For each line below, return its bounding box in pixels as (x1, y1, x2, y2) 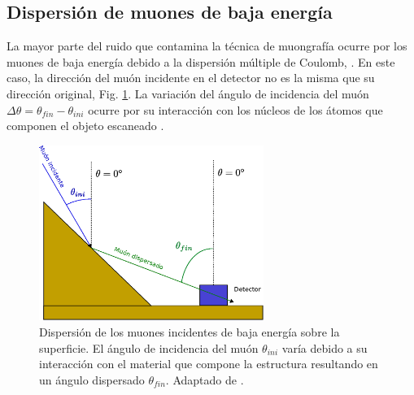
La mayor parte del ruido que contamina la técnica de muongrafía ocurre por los (7, 37, 407, 54)
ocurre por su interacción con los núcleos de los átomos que (88, 101, 383, 118)
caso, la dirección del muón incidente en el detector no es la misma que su (7, 69, 375, 86)
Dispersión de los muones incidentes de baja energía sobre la (39, 323, 340, 340)
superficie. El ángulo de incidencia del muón (39, 339, 259, 356)
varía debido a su (281, 339, 368, 356)
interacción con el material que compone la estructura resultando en (39, 355, 378, 372)
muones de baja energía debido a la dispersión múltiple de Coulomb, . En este (7, 53, 395, 70)
